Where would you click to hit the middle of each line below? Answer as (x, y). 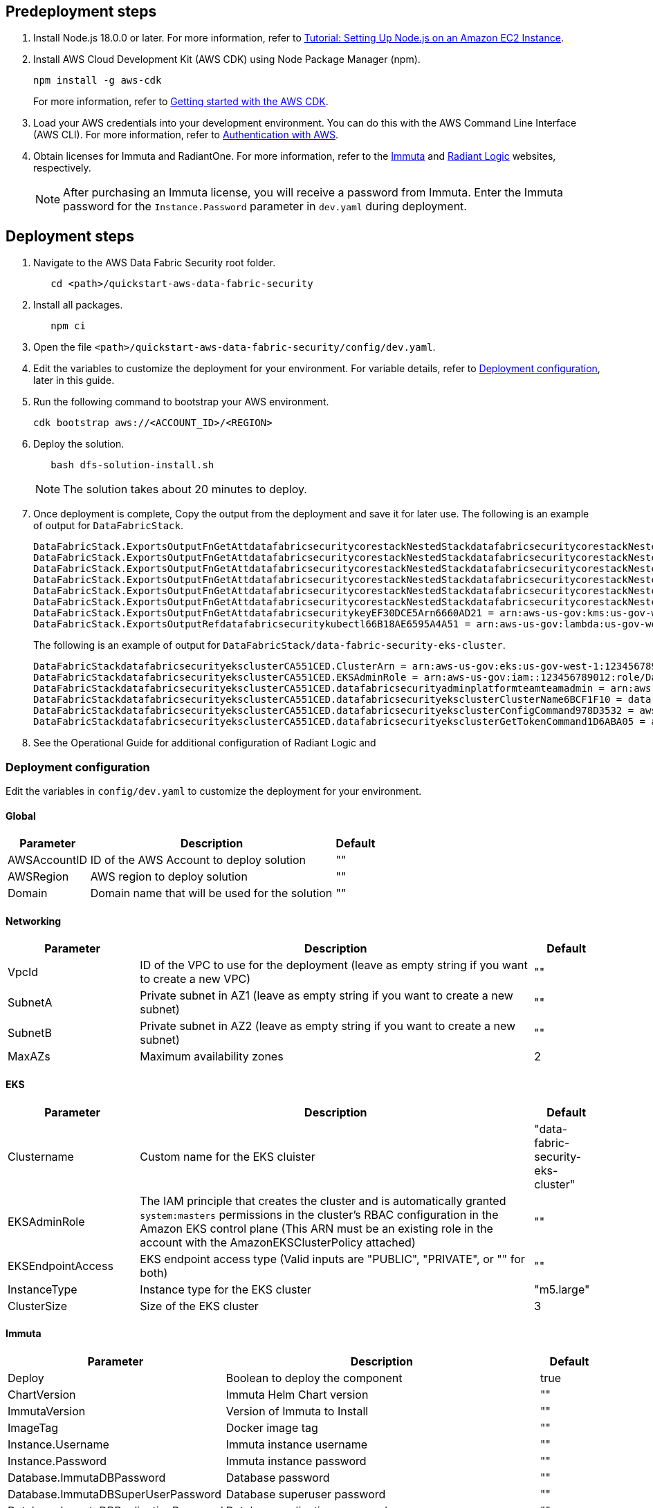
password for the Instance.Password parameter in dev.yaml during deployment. (265, 206)
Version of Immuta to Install (297, 1411)
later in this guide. (74, 380)
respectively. (62, 168)
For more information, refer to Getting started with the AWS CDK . (181, 102)
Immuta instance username (297, 1444)
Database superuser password (306, 1494)
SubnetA (30, 1003)
